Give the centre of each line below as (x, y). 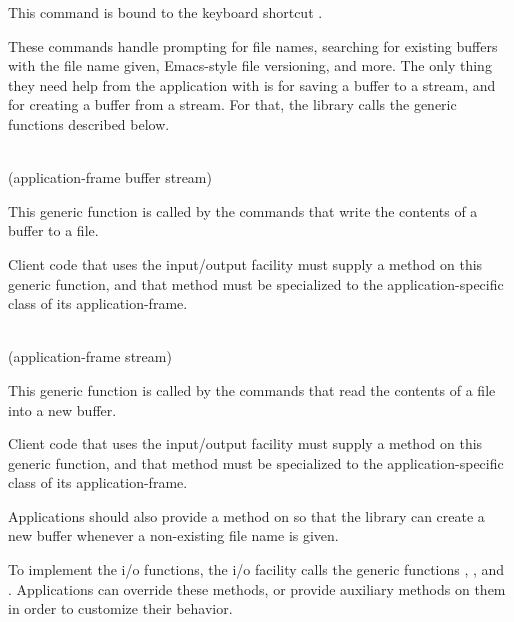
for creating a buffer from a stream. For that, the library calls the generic (232, 104)
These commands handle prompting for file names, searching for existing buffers (253, 45)
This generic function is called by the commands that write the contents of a (243, 210)
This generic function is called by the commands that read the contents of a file (252, 389)
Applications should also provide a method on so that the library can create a (246, 515)
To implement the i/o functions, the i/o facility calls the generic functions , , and (256, 569)
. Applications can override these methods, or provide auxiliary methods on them (257, 588)
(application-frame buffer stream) (110, 177)
